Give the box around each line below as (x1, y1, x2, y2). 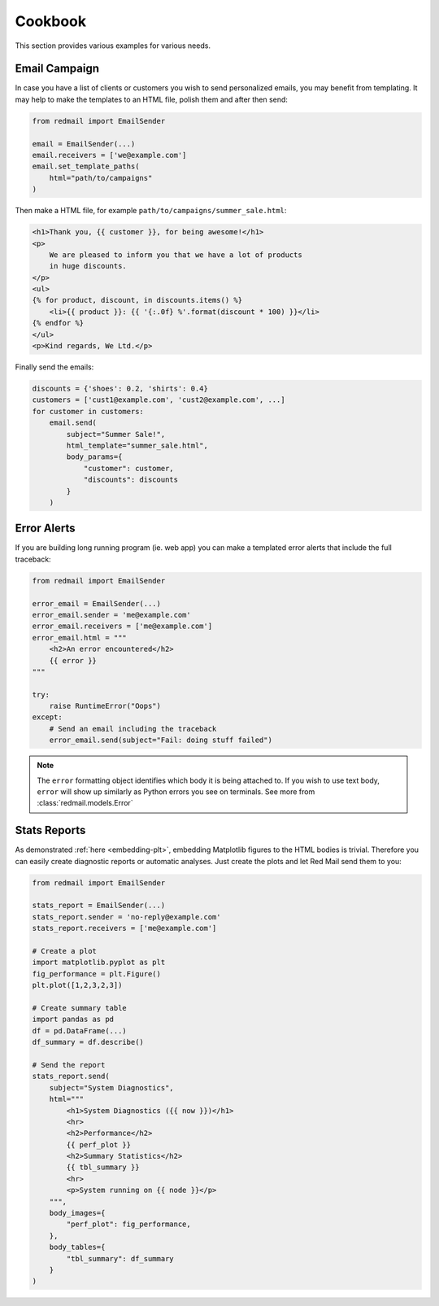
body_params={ (66, 452, 123, 461)
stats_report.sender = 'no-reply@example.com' (32, 912, 221, 921)
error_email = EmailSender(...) (32, 599, 162, 608)
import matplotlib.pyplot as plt (32, 958, 166, 967)
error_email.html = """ (32, 633, 128, 642)
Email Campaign (15, 62, 100, 76)
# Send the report (32, 1060, 106, 1069)
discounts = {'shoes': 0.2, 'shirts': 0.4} (32, 384, 209, 394)
